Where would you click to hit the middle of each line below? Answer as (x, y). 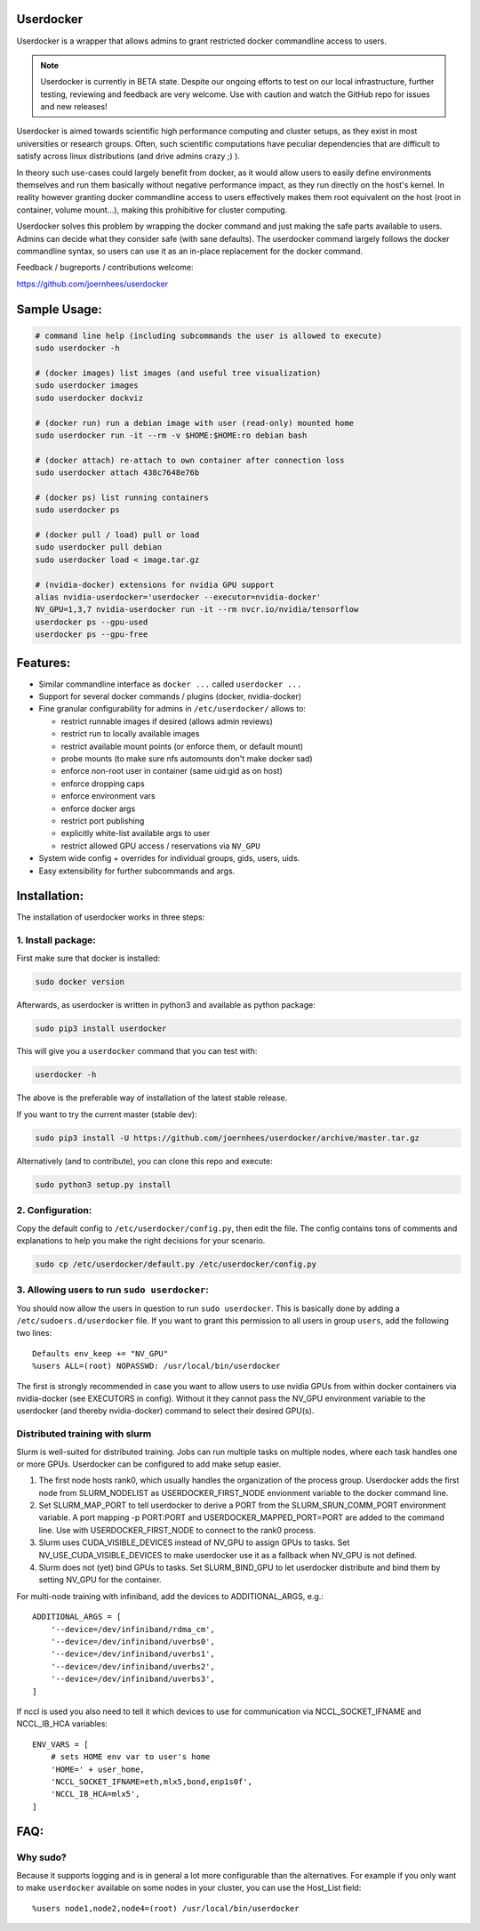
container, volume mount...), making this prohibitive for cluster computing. (152, 210)
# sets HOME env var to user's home (130, 1757)
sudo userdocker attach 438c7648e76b (117, 473)
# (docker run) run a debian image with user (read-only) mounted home (195, 423)
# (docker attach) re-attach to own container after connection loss (190, 460)
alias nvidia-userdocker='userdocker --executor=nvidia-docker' (178, 597)
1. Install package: (56, 940)
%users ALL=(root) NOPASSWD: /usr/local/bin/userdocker (156, 1366)
